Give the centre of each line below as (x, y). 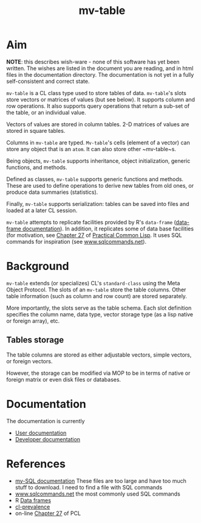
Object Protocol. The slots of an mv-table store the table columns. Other (96, 290)
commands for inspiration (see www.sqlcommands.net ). (77, 241)
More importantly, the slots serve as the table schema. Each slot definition (99, 308)
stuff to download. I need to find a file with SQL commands (89, 487)
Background (38, 266)
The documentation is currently (46, 421)
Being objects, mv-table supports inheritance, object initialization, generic (98, 161)
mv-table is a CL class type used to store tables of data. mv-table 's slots (96, 93)
